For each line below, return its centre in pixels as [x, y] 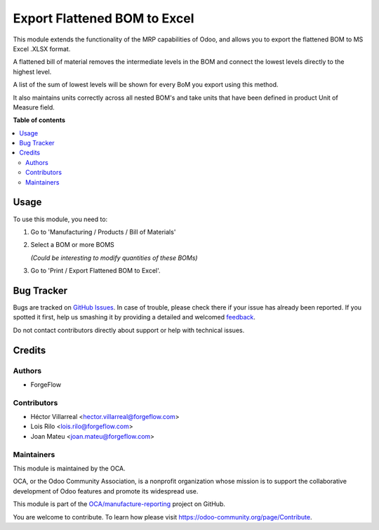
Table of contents [39, 120]
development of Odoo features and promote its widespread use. [106, 491]
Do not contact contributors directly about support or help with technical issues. [129, 330]
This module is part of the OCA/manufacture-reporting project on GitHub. [119, 504]
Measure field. [34, 107]
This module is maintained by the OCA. [69, 468]
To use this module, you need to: [60, 219]
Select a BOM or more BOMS [73, 245]
